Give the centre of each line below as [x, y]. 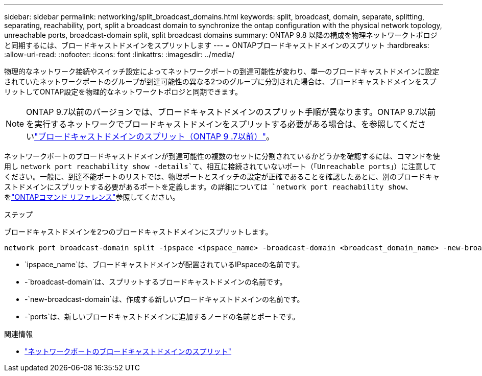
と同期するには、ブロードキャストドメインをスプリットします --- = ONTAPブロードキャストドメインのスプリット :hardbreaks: [217, 45]
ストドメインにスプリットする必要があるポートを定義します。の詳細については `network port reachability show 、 [208, 187]
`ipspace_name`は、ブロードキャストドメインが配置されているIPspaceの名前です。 [164, 264]
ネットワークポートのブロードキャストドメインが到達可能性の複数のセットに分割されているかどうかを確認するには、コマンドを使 [222, 156]
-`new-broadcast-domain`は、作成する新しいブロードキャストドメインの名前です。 [164, 299]
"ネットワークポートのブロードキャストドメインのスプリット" [128, 351]
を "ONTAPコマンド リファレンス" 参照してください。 [92, 197]
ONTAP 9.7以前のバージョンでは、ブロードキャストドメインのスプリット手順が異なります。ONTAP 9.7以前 [231, 112]
